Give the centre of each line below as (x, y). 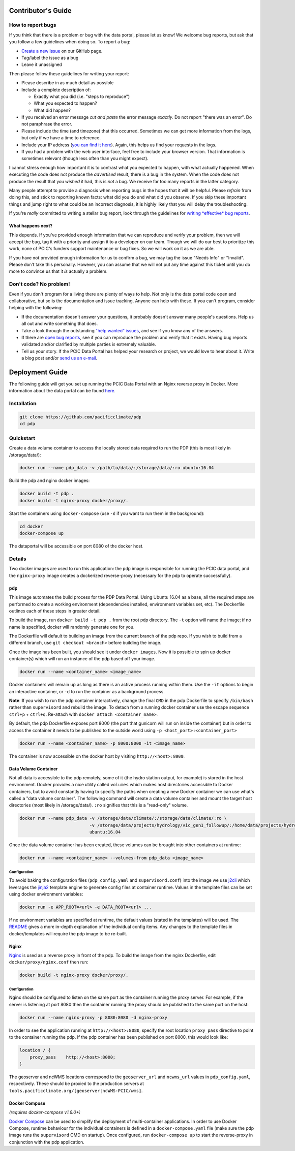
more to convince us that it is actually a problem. (58, 271)
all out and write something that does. (60, 324)
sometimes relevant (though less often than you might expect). (85, 159)
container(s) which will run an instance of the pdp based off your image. (82, 659)
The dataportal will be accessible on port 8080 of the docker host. (76, 546)
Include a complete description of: (56, 90)
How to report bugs (33, 25)
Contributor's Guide (40, 11)
